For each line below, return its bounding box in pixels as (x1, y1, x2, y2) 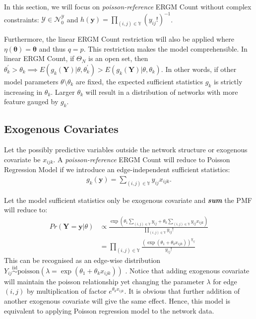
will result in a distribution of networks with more (85, 86, 238, 97)
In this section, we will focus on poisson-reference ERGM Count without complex (4, 1, 252, 11)
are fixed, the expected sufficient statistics (75, 76, 203, 86)
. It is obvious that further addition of (124, 286, 240, 296)
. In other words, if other (161, 64, 237, 74)
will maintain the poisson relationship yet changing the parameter (4, 276, 204, 286)
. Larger (51, 86, 75, 97)
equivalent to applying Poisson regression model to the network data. (4, 305, 214, 316)
